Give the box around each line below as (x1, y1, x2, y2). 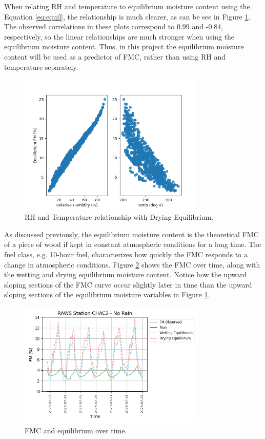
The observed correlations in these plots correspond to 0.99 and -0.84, (4, 21, 223, 32)
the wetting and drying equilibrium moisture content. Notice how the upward (4, 269, 247, 280)
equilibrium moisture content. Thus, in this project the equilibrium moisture (4, 41, 244, 52)
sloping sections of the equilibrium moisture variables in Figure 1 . (4, 289, 210, 300)
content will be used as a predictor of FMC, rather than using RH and (4, 51, 226, 62)
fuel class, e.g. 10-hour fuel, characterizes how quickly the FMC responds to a (4, 249, 248, 259)
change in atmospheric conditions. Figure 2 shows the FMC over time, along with (4, 259, 260, 270)
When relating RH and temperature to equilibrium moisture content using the (4, 1, 250, 11)
